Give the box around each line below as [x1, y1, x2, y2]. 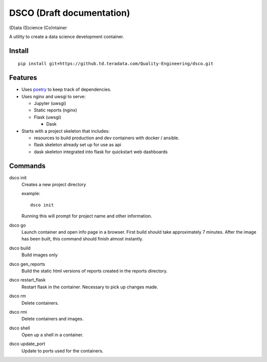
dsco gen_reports [9, 261, 45, 267]
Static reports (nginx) [34, 107, 78, 113]
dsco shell [9, 325, 30, 331]
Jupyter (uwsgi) [34, 100, 66, 106]
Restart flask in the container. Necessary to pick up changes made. [21, 284, 158, 290]
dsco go [9, 222, 26, 228]
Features [9, 74, 37, 82]
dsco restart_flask [9, 277, 46, 283]
